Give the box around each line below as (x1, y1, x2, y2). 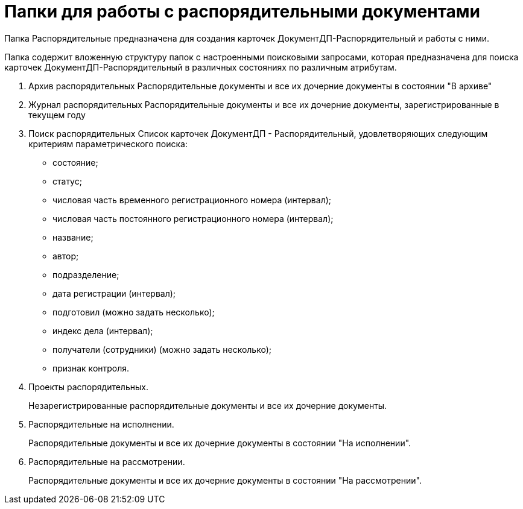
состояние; (52, 157, 98, 168)
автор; (52, 250, 79, 261)
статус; (52, 175, 82, 186)
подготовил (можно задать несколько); (52, 306, 215, 317)
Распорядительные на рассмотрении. (28, 456, 185, 467)
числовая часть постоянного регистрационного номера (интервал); (52, 213, 334, 224)
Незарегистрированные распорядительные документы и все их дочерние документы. (28, 400, 387, 411)
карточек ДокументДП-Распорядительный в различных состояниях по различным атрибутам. (4, 62, 397, 72)
